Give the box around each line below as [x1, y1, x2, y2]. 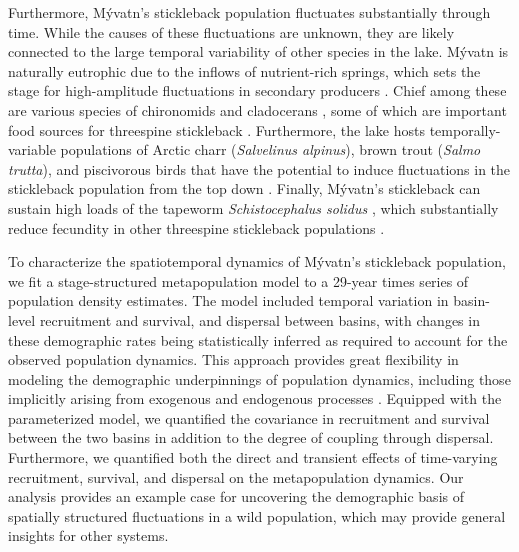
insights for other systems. [8, 525, 169, 546]
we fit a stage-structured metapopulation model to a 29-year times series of [8, 270, 469, 291]
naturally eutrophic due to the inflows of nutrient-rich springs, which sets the [8, 60, 481, 81]
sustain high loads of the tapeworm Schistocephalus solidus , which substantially [8, 197, 499, 218]
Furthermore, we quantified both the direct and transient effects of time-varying [8, 447, 498, 468]
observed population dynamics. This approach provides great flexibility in [8, 349, 459, 370]
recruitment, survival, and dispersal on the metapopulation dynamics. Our [8, 466, 464, 487]
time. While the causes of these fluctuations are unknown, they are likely [8, 21, 455, 42]
